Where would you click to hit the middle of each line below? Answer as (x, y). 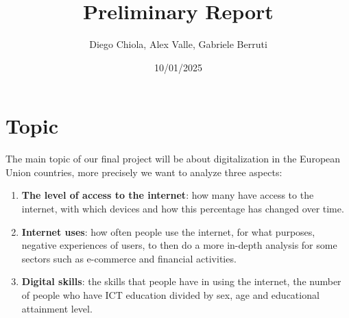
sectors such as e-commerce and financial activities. (129, 258)
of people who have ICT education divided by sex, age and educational (170, 295)
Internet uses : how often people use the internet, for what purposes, (168, 231)
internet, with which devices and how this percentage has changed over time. (183, 209)
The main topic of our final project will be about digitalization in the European (173, 159)
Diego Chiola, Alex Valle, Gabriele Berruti (178, 44)
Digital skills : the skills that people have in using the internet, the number (181, 281)
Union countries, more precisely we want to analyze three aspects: (144, 172)
